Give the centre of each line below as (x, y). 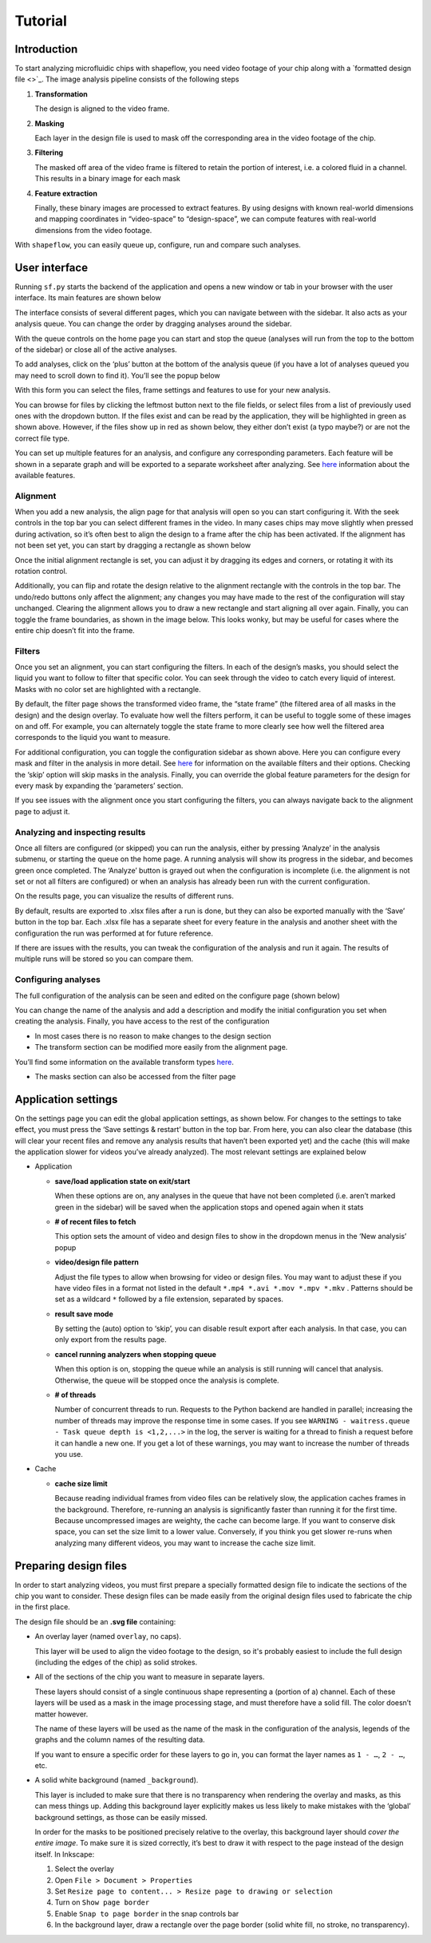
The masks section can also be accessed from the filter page (135, 1076)
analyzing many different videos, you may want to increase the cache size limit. (185, 1543)
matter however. (61, 1714)
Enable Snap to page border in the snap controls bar (147, 1913)
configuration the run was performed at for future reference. (114, 933)
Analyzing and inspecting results (80, 832)
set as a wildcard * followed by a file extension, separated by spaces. (169, 1299)
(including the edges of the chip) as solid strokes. (116, 1662)
